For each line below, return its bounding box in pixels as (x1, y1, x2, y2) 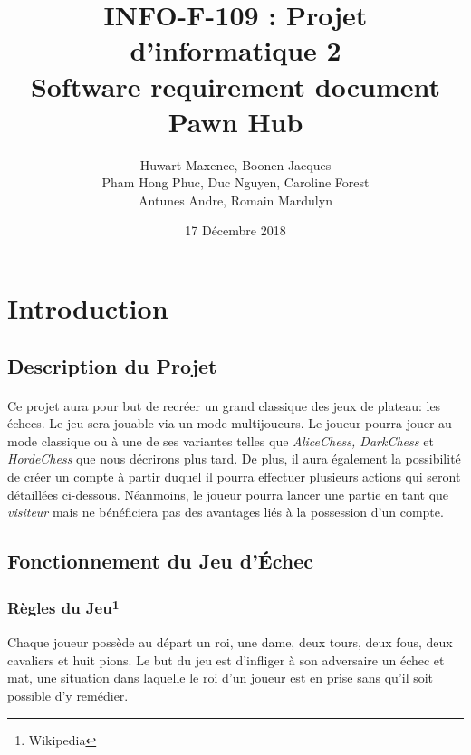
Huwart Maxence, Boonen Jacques (139, 155, 332, 174)
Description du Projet (7, 351, 217, 379)
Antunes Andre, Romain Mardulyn (139, 190, 332, 209)
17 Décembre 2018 (185, 221, 286, 240)
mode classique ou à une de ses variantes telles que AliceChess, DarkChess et (7, 431, 434, 450)
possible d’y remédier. (7, 686, 129, 705)
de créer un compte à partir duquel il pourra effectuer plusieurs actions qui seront (7, 467, 461, 485)
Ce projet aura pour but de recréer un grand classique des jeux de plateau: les (7, 396, 441, 415)
